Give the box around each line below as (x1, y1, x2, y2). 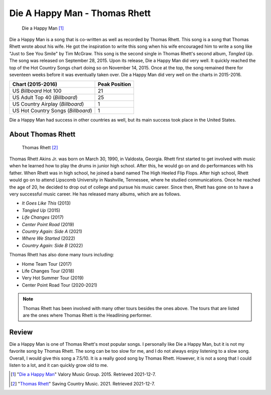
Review (9, 328, 33, 336)
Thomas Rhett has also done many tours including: (9, 252, 114, 258)
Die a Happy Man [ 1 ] (22, 25, 64, 31)
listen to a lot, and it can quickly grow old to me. (9, 362, 108, 368)
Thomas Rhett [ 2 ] (22, 144, 58, 150)
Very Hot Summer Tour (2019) (22, 275, 84, 281)
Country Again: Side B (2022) (22, 242, 83, 248)
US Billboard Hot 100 (12, 87, 62, 94)
